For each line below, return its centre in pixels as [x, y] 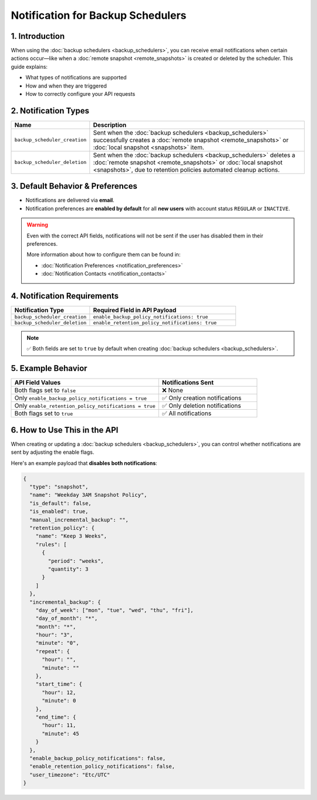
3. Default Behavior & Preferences [74, 186]
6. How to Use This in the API [65, 430]
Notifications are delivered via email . [70, 200]
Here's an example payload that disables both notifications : [84, 463]
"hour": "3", [54, 635]
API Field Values [38, 383]
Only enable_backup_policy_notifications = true [80, 398]
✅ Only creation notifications [202, 398]
